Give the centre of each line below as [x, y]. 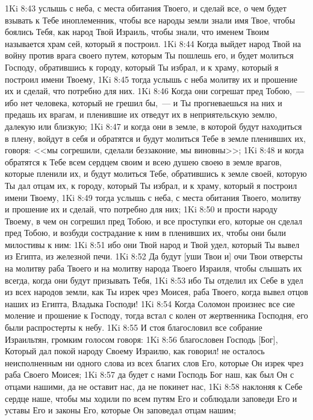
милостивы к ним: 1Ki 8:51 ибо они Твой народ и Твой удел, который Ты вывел [152, 244]
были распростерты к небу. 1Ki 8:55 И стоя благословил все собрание [134, 327]
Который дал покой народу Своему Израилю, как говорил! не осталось [135, 351]
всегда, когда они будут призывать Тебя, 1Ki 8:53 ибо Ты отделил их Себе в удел [154, 280]
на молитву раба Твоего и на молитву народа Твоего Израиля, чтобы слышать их [153, 268]
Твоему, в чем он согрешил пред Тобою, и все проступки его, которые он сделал [154, 221]
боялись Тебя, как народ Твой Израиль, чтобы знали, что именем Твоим [137, 32]
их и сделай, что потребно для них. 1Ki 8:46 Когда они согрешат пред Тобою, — [155, 91]
